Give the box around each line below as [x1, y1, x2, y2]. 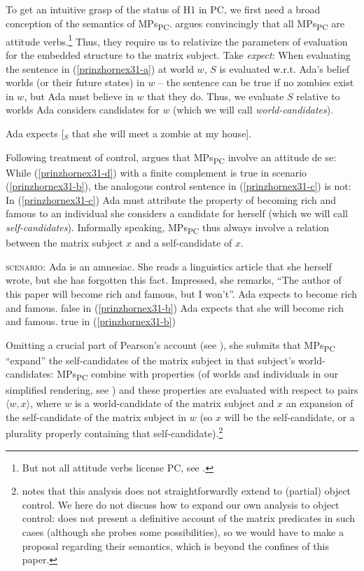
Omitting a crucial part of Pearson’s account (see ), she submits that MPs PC [6, 337, 335, 354]
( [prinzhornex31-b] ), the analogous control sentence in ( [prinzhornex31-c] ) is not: [6, 179, 351, 193]
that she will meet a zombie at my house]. [71, 125, 252, 140]
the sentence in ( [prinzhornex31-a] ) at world [6, 61, 194, 76]
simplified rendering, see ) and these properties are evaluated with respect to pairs [6, 382, 358, 397]
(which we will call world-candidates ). [173, 102, 334, 117]
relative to [296, 88, 340, 103]
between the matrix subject [6, 235, 123, 250]
